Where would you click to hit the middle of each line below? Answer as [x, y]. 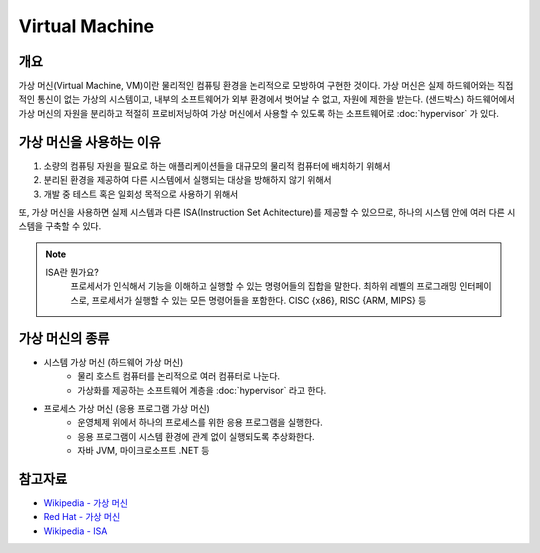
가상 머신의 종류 [64, 338]
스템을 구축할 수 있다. [60, 226]
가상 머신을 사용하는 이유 [90, 141]
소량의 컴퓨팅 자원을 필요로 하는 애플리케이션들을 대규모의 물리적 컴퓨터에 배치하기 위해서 [217, 166]
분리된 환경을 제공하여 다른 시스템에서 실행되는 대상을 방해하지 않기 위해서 [187, 180]
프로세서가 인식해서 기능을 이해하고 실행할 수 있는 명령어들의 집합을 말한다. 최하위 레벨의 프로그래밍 [264, 286]
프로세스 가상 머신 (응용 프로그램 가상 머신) [126, 408]
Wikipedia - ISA [75, 531]
